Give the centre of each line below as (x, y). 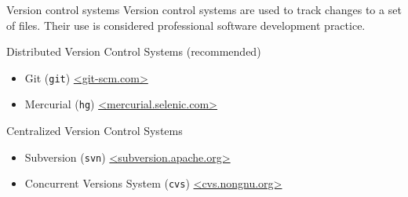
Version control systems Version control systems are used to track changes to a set (204, 9)
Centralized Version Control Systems (95, 131)
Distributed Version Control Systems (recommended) (134, 51)
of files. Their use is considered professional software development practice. (186, 25)
